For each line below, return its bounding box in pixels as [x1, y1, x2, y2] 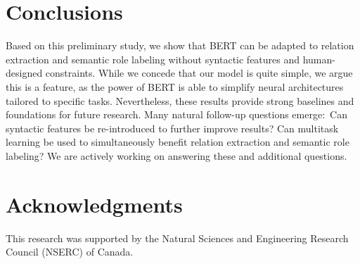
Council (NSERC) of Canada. [6, 244, 134, 259]
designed [6, 65, 43, 80]
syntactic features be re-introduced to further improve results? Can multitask [6, 120, 339, 135]
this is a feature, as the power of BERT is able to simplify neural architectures [6, 79, 344, 94]
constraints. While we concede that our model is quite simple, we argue [45, 65, 353, 80]
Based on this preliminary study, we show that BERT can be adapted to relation [6, 38, 354, 53]
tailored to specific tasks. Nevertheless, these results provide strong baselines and [6, 93, 354, 108]
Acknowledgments [6, 189, 183, 218]
